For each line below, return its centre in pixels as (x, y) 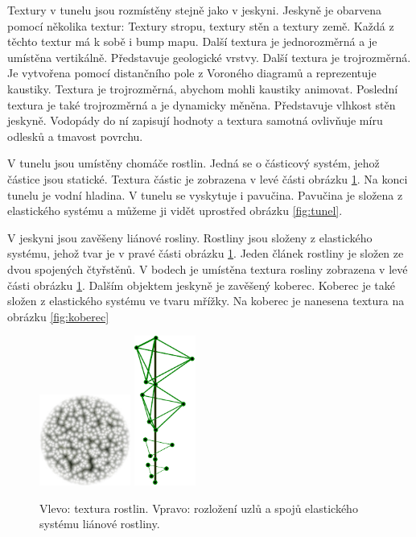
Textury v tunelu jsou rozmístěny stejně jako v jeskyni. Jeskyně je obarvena (195, 10)
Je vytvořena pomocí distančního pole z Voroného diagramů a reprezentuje (192, 73)
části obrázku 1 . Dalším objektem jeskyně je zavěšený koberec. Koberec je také (201, 285)
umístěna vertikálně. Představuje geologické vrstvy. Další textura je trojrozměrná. (209, 57)
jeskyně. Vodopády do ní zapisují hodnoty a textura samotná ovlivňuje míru (195, 120)
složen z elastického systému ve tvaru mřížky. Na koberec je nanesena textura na (206, 301)
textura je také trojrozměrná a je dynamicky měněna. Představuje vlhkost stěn (202, 104)
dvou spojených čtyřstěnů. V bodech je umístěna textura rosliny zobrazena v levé (208, 268)
